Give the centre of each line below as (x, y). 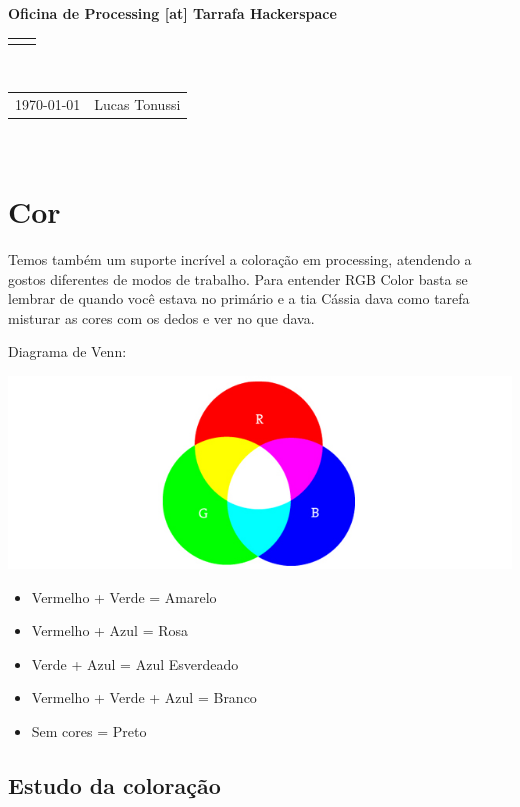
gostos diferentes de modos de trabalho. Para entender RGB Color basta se (238, 278)
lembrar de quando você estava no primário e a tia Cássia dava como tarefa (239, 298)
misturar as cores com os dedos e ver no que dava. (161, 317)
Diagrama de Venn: (67, 351)
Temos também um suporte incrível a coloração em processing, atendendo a (240, 259)
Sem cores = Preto (89, 730)
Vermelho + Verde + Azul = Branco (144, 697)
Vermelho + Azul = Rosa (110, 630)
